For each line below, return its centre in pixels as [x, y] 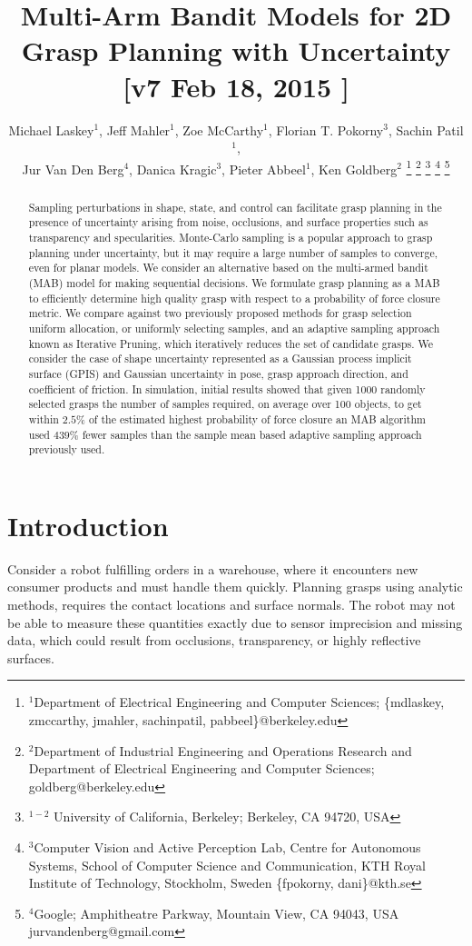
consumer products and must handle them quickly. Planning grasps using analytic [235, 587]
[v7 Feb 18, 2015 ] [236, 86]
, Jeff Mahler [135, 129]
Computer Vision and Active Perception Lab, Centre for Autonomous [227, 846]
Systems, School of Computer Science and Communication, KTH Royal [227, 865]
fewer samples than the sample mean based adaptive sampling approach [252, 434]
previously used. [67, 449]
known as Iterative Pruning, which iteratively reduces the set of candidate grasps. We [231, 343]
